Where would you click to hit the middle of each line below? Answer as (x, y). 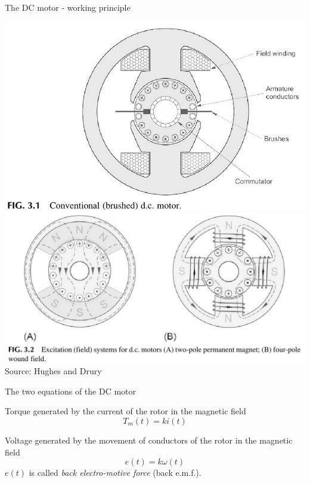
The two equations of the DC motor (71, 391)
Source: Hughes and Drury (53, 371)
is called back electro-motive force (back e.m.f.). (115, 473)
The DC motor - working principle (68, 7)
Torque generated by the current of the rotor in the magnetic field (125, 411)
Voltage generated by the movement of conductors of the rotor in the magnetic (149, 440)
